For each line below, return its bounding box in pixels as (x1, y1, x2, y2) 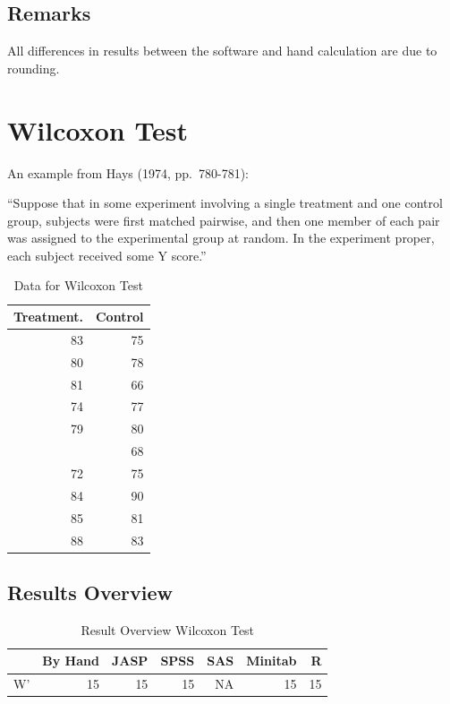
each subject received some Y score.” (7, 245, 207, 264)
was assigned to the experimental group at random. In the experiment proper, (7, 228, 435, 247)
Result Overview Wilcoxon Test (81, 620, 255, 639)
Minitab (246, 651, 297, 670)
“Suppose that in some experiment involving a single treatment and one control (7, 193, 443, 212)
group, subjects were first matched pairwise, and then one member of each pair (7, 210, 440, 229)
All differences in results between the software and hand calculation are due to (7, 41, 437, 60)
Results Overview (7, 579, 174, 605)
